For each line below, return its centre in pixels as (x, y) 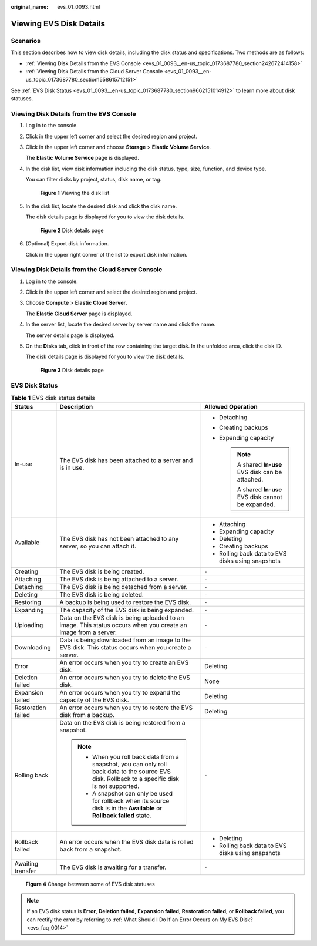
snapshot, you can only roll (129, 765)
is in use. (72, 468)
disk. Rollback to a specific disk (135, 779)
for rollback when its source (131, 801)
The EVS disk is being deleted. (102, 595)
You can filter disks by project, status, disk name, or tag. (94, 180)
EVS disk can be (259, 472)
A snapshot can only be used (132, 794)
